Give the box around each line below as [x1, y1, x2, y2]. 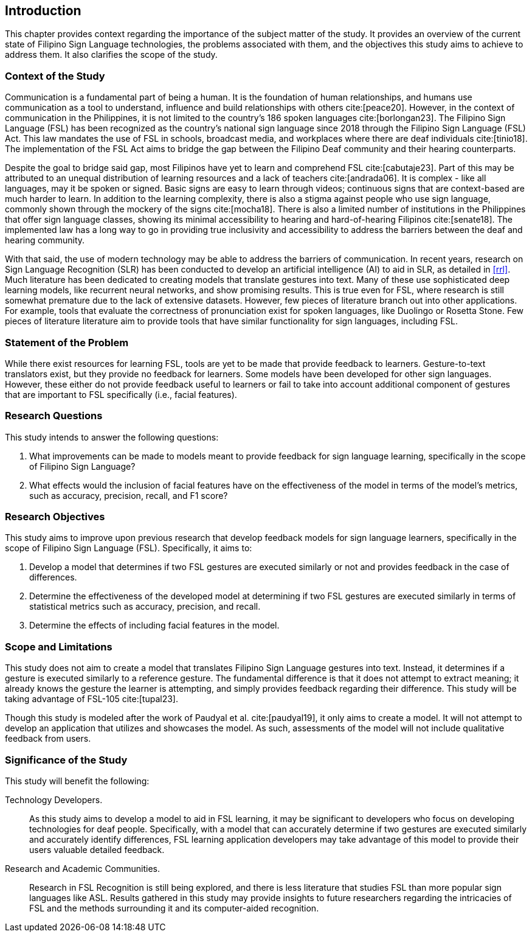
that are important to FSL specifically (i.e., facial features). [5, 389, 237, 400]
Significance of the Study [5, 753, 128, 766]
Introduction [5, 3, 81, 18]
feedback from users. [5, 733, 91, 744]
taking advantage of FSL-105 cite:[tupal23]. [5, 694, 178, 705]
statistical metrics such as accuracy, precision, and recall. [29, 601, 261, 612]
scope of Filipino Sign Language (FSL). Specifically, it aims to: [5, 543, 252, 554]
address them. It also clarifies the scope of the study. [5, 49, 218, 60]
